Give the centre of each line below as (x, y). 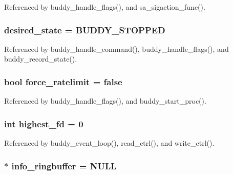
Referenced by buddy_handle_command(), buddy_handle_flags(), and (116, 48)
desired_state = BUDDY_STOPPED (85, 30)
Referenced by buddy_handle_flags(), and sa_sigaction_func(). (105, 7)
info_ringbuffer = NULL (64, 166)
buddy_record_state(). (41, 59)
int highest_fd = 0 (44, 123)
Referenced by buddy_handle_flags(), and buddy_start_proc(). (105, 101)
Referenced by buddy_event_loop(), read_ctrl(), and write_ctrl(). (109, 143)
